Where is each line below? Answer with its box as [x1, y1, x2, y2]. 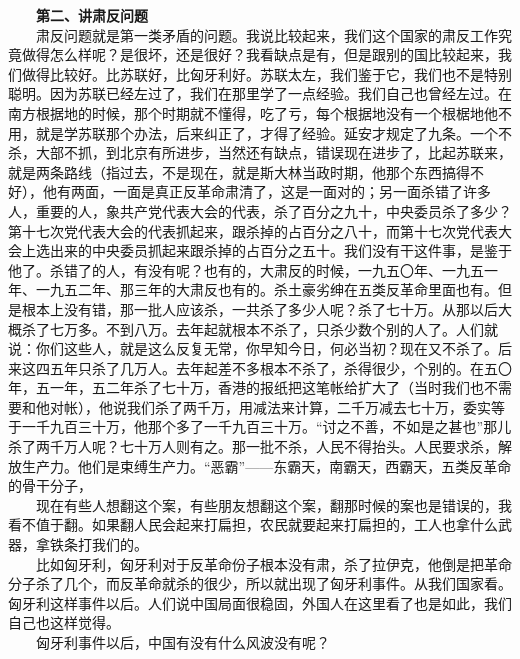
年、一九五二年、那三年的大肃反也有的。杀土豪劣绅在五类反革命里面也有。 [8, 279, 498, 300]
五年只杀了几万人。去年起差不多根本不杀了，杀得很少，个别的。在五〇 [49, 357, 512, 378]
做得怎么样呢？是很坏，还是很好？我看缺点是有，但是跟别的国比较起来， [21, 44, 498, 65]
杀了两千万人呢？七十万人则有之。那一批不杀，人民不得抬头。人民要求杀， [8, 436, 498, 457]
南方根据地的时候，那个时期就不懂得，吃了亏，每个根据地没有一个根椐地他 [8, 102, 498, 123]
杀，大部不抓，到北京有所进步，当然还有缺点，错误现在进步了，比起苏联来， [8, 142, 512, 163]
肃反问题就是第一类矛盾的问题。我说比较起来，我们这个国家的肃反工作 [35, 24, 498, 45]
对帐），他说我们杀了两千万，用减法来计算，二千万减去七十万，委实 [49, 396, 491, 417]
